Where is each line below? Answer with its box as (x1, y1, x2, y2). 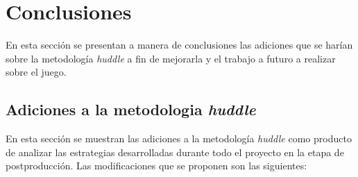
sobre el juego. (6, 65, 67, 79)
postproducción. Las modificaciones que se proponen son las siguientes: (6, 158, 307, 173)
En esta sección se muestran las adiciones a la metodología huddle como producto (6, 131, 352, 146)
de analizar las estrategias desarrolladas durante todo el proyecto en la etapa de (6, 144, 344, 159)
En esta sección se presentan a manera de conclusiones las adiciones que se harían (6, 37, 353, 52)
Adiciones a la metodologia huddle (6, 99, 256, 120)
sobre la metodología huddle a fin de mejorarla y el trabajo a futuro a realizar (6, 51, 336, 65)
